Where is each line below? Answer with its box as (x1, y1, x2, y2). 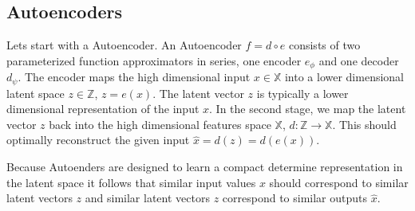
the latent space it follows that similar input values (6, 174, 256, 190)
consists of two (288, 37, 361, 53)
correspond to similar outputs (222, 190, 368, 206)
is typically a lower (256, 84, 349, 101)
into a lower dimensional (284, 68, 405, 85)
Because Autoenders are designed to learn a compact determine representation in (6, 158, 403, 175)
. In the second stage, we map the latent (209, 100, 406, 117)
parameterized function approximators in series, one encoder (6, 52, 302, 68)
